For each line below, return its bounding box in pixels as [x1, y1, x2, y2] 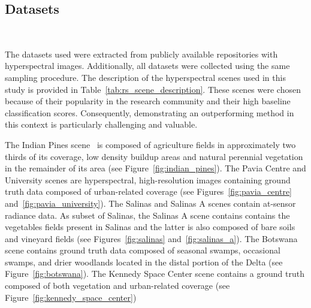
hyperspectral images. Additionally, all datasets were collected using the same [5, 59, 290, 72]
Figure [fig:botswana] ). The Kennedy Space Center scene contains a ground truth [5, 267, 304, 280]
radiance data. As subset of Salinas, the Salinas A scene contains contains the [5, 209, 290, 221]
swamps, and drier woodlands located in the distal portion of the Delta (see [5, 255, 283, 268]
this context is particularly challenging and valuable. [5, 118, 198, 131]
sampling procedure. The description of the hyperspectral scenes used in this [5, 71, 286, 83]
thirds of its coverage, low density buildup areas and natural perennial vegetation [5, 150, 303, 162]
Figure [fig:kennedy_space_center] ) [5, 291, 137, 303]
